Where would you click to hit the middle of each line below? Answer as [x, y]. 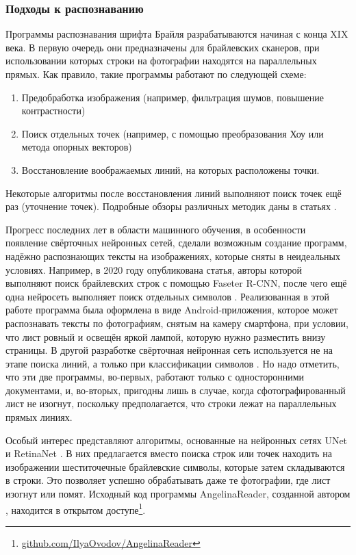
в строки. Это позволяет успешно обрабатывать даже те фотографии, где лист [168, 480]
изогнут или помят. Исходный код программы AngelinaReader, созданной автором [178, 494]
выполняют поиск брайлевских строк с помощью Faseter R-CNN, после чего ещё [176, 283]
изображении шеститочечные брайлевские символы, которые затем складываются [175, 466]
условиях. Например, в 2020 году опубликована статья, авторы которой [154, 269]
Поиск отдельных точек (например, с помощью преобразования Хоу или [173, 133]
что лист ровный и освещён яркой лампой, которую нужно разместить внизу [166, 336]
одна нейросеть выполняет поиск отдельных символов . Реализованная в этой [167, 296]
